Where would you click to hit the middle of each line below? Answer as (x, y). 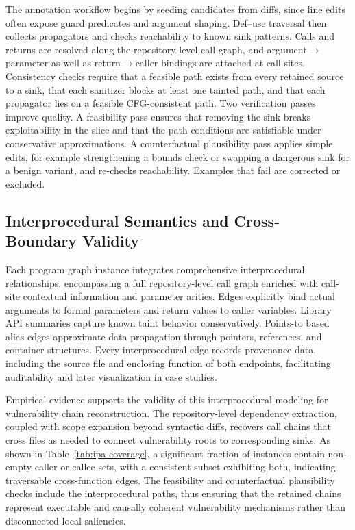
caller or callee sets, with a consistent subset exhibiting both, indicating (185, 467)
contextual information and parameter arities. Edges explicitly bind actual (179, 296)
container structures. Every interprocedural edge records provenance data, (161, 350)
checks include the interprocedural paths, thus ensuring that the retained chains (173, 493)
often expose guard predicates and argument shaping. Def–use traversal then (166, 22)
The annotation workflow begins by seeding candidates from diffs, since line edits (175, 9)
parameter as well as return (63, 63)
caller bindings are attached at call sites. (220, 63)
